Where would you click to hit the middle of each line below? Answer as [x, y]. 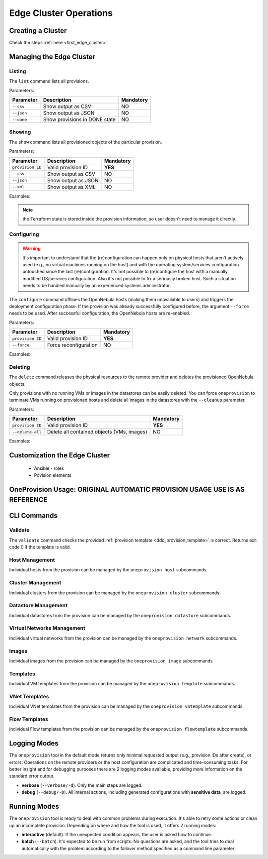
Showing [20, 132]
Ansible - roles [49, 468]
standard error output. [32, 776]
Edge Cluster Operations [61, 13]
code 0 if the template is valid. [40, 547]
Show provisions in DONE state [79, 119]
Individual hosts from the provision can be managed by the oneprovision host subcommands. [108, 570]
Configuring [24, 234]
